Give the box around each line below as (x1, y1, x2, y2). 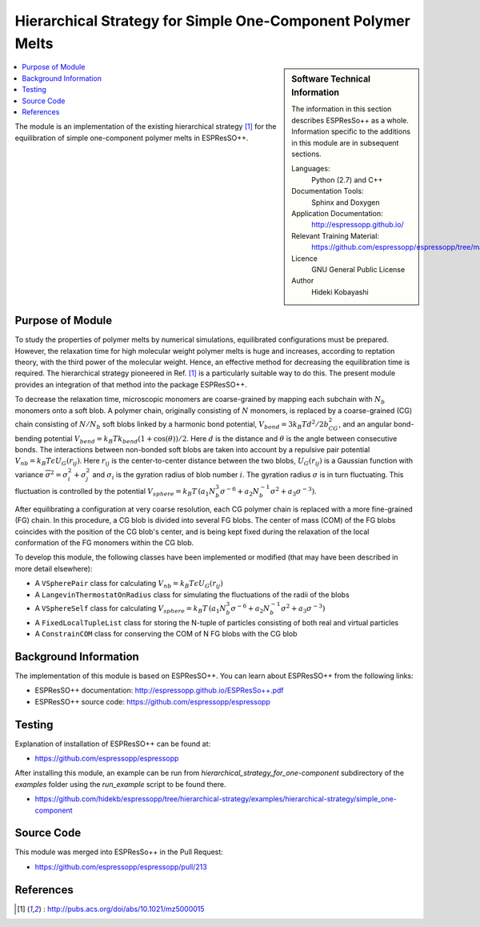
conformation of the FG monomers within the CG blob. (14, 538, 194, 548)
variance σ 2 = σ (14, 468, 68, 480)
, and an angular (338, 419, 392, 428)
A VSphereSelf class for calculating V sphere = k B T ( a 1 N (34, 603, 227, 615)
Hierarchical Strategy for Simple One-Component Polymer (14, 12, 411, 30)
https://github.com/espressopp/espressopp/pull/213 (34, 861, 207, 872)
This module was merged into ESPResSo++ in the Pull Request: (14, 847, 223, 857)
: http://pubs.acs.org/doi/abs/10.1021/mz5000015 (42, 904, 205, 913)
